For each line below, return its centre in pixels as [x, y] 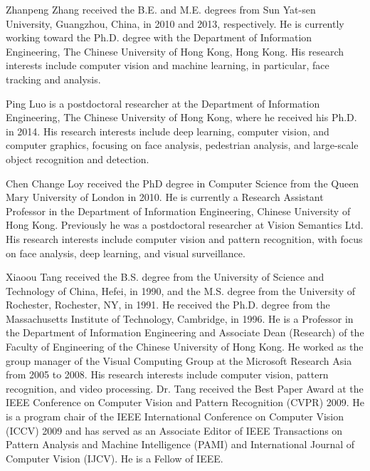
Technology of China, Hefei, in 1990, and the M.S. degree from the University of [180, 290]
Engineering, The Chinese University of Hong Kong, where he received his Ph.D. [181, 117]
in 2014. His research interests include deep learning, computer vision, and [168, 131]
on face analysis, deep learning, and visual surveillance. [126, 253]
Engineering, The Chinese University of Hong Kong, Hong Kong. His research [175, 51]
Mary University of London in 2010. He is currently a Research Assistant [165, 197]
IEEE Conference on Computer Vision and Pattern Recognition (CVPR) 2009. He [185, 402]
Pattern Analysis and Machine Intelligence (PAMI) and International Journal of [180, 444]
